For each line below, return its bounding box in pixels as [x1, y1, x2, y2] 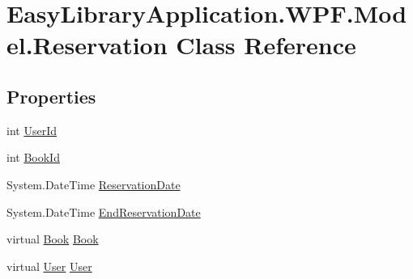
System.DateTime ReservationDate [6, 175, 181, 192]
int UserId [6, 121, 57, 138]
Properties [6, 83, 96, 108]
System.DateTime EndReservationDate [6, 203, 201, 220]
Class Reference [176, 28, 356, 61]
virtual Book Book [6, 230, 99, 247]
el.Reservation [6, 28, 168, 61]
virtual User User [6, 257, 92, 274]
